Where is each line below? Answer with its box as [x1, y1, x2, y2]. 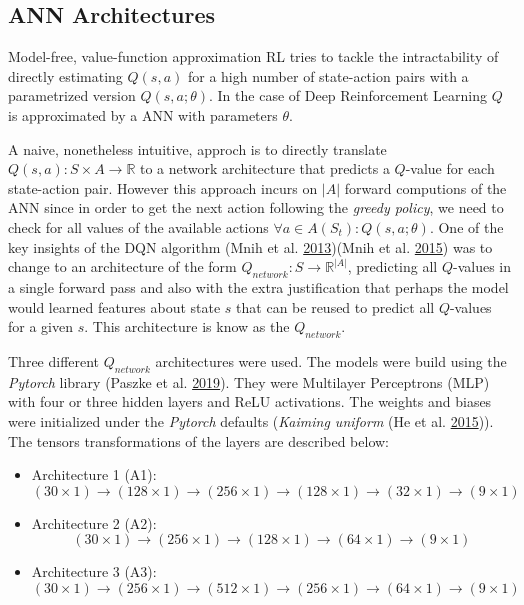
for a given [8, 316, 73, 337]
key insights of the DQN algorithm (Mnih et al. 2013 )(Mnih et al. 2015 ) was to [8, 236, 493, 257]
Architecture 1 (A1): [31, 464, 157, 485]
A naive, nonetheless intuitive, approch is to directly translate [8, 138, 387, 159]
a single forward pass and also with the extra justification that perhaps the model [8, 276, 509, 297]
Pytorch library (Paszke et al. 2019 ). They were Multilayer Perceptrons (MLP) [8, 371, 490, 392]
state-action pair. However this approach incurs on [8, 177, 318, 198]
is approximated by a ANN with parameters [8, 104, 278, 125]
